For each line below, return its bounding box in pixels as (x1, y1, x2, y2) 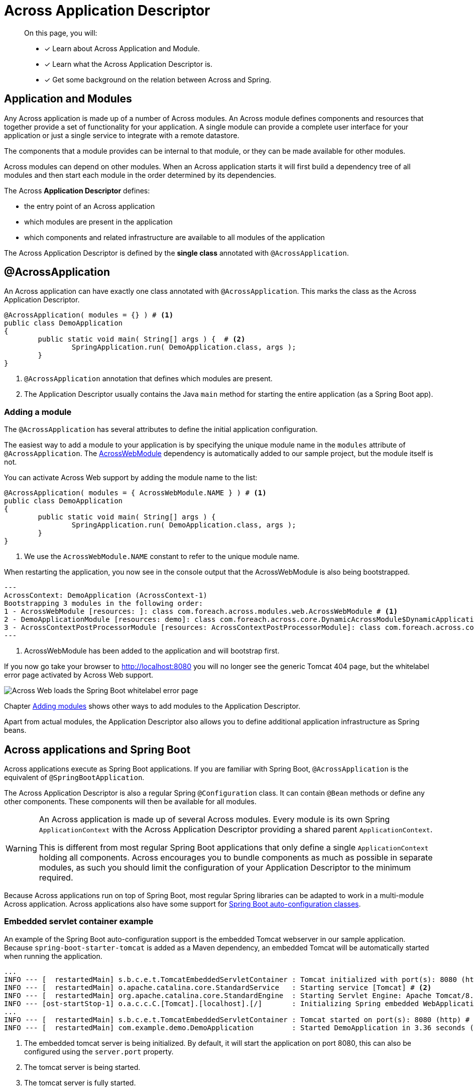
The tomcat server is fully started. (24, 1078, 136, 1087)
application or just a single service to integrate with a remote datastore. (4, 131, 240, 140)
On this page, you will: (24, 28, 97, 37)
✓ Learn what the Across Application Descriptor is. (44, 59, 213, 68)
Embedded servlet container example (4, 916, 154, 927)
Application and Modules (4, 92, 132, 105)
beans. (4, 726, 27, 735)
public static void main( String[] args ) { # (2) (38, 335, 246, 344)
